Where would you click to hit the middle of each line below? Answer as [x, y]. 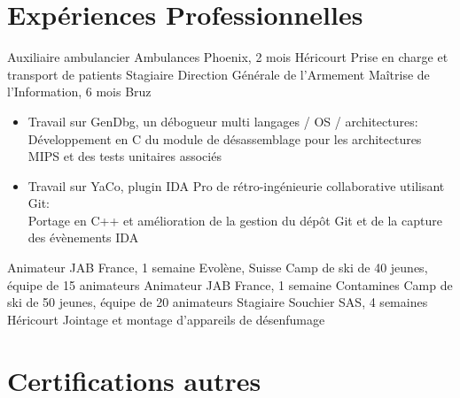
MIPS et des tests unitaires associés [125, 156]
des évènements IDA [83, 237]
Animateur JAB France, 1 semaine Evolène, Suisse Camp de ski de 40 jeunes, [218, 268]
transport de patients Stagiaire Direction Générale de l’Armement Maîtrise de [218, 74]
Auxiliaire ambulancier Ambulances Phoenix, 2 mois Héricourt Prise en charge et [228, 57]
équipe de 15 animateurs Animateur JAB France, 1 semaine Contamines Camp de [230, 284]
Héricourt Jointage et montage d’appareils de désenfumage [166, 319]
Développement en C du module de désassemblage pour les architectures [225, 138]
